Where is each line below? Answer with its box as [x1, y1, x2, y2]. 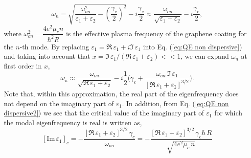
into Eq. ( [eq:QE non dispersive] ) [143, 41, 242, 51]
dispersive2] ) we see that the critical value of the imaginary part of [4, 108, 204, 118]
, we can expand [181, 51, 229, 61]
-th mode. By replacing [20, 41, 89, 51]
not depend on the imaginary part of [4, 98, 114, 108]
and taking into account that [4, 51, 91, 61]
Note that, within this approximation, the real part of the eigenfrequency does [4, 88, 239, 98]
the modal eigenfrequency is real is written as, [4, 117, 142, 127]
